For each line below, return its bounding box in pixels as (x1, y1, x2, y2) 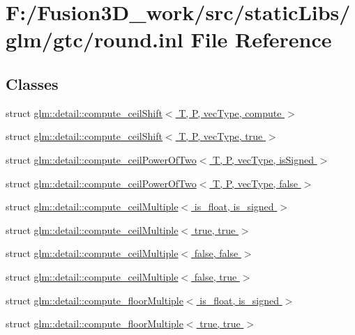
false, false (194, 246, 239, 260)
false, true (194, 269, 237, 283)
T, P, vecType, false (213, 176, 299, 190)
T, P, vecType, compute (179, 105, 282, 120)
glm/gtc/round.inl (6, 25, 183, 54)
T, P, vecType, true (179, 129, 263, 143)
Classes (6, 72, 59, 94)
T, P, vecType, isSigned (213, 152, 315, 166)
